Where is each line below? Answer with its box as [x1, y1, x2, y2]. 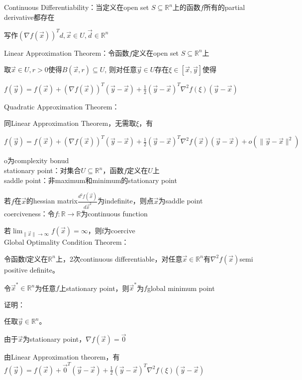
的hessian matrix [26, 195, 78, 206]
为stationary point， [22, 334, 86, 344]
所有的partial [203, 2, 245, 12]
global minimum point [147, 283, 215, 293]
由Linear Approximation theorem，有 [4, 352, 120, 362]
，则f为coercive [88, 225, 135, 235]
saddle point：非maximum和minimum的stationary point [4, 175, 177, 185]
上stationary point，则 [59, 283, 129, 293]
